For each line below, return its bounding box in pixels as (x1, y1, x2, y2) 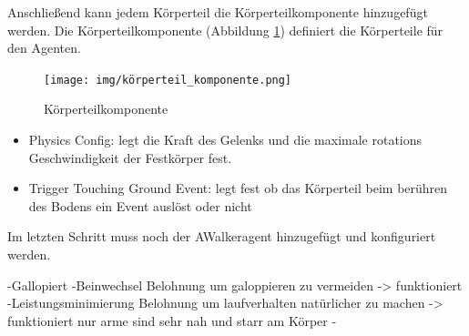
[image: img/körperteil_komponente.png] (44, 73, 292, 87)
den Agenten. (7, 38, 81, 57)
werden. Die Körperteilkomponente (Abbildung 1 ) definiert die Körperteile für (7, 20, 444, 39)
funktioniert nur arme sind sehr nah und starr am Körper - (7, 311, 337, 330)
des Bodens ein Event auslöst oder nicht (28, 196, 252, 215)
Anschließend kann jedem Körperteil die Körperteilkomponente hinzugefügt (7, 3, 428, 21)
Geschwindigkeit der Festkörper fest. (28, 148, 232, 167)
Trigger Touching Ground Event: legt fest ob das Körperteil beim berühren (28, 178, 448, 198)
